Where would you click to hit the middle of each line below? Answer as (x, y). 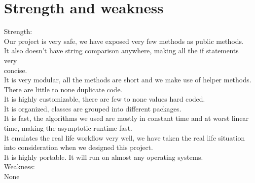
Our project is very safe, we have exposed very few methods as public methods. (124, 41)
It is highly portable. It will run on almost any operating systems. (104, 157)
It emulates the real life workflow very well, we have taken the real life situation (125, 137)
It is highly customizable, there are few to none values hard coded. (105, 99)
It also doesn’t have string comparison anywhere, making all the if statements (121, 51)
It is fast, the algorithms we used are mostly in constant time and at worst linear (127, 118)
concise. (16, 70)
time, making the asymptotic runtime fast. (68, 128)
